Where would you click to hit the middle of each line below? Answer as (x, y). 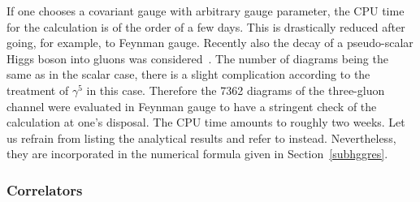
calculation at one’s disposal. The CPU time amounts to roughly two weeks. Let (206, 122)
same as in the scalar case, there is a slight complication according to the (188, 74)
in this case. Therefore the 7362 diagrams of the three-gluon (236, 90)
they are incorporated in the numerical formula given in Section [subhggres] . (197, 154)
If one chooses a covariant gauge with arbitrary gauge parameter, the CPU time (206, 11)
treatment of (38, 90)
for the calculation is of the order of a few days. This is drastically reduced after (206, 26)
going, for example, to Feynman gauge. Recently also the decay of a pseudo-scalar (210, 43)
